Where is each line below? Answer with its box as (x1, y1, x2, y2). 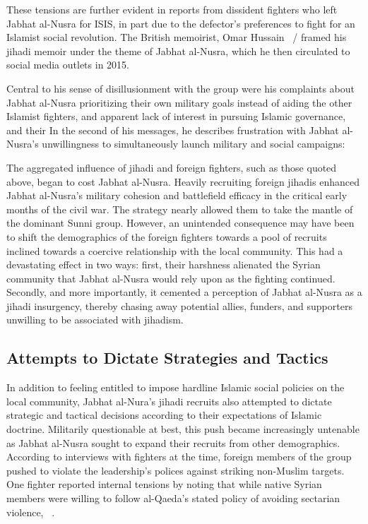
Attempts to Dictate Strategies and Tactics (6, 347, 328, 369)
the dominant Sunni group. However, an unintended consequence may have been (6, 215, 355, 230)
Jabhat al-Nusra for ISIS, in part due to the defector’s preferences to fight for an (6, 16, 355, 30)
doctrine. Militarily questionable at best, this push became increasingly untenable (6, 422, 360, 436)
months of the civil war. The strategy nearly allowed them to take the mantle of (6, 201, 353, 216)
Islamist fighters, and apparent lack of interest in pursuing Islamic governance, (6, 109, 346, 124)
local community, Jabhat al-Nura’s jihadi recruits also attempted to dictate (6, 393, 332, 408)
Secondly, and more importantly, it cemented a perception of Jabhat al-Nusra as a (6, 285, 362, 299)
